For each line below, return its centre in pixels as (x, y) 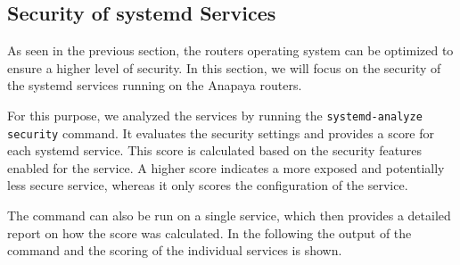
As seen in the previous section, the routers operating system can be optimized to (230, 50)
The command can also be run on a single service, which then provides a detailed (229, 215)
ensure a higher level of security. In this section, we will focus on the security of (224, 67)
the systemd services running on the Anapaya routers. (155, 85)
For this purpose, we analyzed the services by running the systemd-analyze (215, 115)
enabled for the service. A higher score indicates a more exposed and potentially (226, 167)
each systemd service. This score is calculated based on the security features (215, 150)
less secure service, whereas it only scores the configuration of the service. (208, 185)
